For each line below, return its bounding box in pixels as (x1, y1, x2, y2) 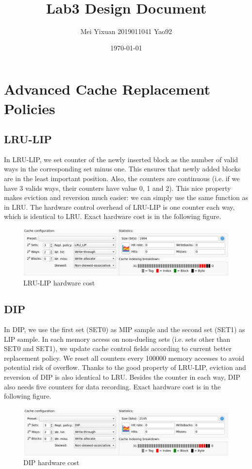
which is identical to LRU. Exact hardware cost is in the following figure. (4, 211, 221, 221)
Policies (4, 98, 55, 118)
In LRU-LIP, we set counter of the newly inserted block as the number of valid (4, 154, 238, 164)
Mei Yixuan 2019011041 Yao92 (80, 26, 172, 36)
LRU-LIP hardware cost (23, 278, 95, 288)
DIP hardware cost (23, 457, 80, 468)
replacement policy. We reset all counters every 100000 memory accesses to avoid (4, 352, 245, 363)
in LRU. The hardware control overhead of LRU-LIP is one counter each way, (4, 201, 235, 212)
